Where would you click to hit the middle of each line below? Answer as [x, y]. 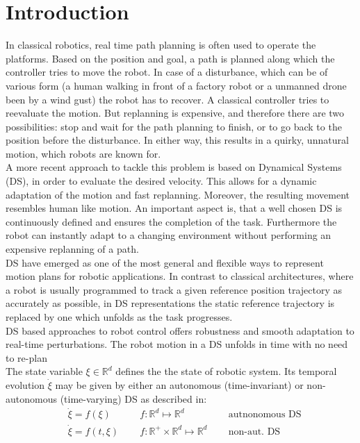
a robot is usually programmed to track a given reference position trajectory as [174, 289]
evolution [25, 384]
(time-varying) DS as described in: [133, 398]
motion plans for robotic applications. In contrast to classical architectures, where [180, 276]
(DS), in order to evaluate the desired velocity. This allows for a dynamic [161, 181]
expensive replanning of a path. [72, 249]
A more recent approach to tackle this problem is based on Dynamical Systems [174, 167]
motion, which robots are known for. [83, 153]
